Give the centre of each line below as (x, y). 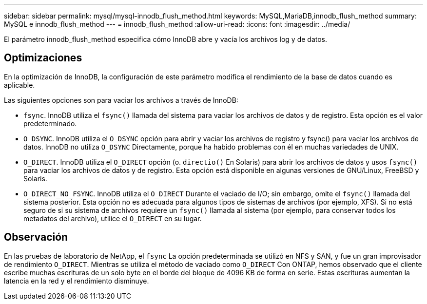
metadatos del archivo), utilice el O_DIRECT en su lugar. (113, 218)
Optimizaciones (43, 58)
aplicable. (19, 85)
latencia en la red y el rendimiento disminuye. (77, 281)
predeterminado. (50, 123)
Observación (36, 237)
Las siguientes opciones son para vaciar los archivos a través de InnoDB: (121, 100)
